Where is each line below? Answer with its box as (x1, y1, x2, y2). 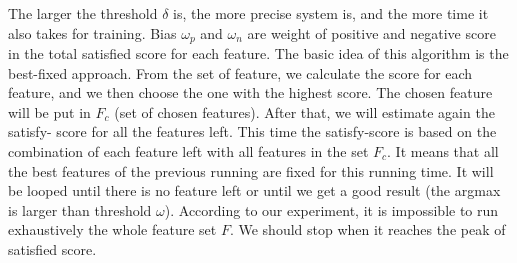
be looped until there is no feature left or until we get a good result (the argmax (8, 180, 501, 201)
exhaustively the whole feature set (8, 219, 217, 240)
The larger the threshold (8, 3, 158, 23)
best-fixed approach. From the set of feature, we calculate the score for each (8, 62, 473, 83)
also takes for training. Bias (8, 22, 177, 43)
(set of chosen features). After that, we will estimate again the (114, 101, 495, 122)
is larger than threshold (8, 199, 152, 220)
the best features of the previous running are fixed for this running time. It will (8, 160, 494, 181)
